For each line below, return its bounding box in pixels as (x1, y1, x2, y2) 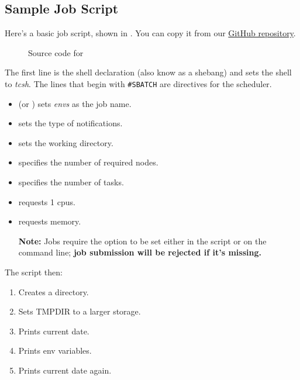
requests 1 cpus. (18, 195, 75, 208)
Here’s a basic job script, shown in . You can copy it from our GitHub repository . (5, 27, 296, 39)
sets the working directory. (18, 136, 113, 148)
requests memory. (18, 215, 81, 227)
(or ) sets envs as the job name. (18, 97, 132, 109)
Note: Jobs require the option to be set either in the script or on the (18, 234, 267, 247)
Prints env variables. (18, 344, 92, 357)
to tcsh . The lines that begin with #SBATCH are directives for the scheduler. (5, 77, 272, 89)
